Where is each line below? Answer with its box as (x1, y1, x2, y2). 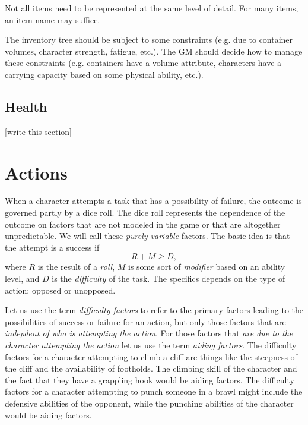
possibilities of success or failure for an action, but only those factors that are (5, 315, 286, 328)
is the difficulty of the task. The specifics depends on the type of (52, 272, 285, 285)
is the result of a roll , (37, 260, 115, 273)
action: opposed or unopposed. (5, 284, 116, 296)
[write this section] (5, 125, 72, 137)
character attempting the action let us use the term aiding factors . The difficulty (5, 339, 297, 351)
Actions (5, 160, 68, 184)
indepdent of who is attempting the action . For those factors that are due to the (5, 327, 293, 339)
